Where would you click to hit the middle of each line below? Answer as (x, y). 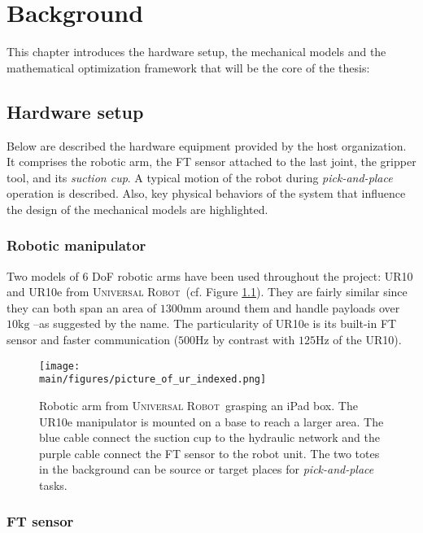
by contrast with (254, 340)
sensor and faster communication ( (93, 340)
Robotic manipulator (76, 245)
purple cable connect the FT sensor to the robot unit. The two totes (209, 453)
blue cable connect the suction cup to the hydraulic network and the (209, 437)
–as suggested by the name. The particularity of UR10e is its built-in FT (215, 323)
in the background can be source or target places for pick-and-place (207, 469)
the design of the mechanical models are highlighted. (137, 209)
